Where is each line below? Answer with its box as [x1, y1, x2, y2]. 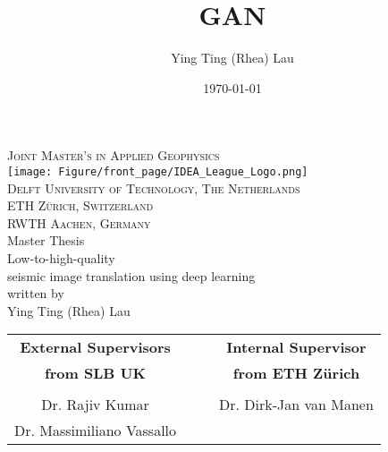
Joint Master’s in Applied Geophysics [7, 146, 220, 165]
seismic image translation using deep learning [7, 266, 256, 285]
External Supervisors [20, 337, 171, 358]
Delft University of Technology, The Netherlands [7, 178, 300, 197]
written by [7, 284, 64, 303]
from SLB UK [45, 362, 147, 384]
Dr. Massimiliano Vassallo [14, 420, 177, 441]
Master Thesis [7, 231, 85, 250]
